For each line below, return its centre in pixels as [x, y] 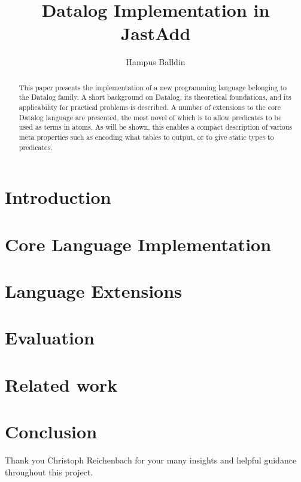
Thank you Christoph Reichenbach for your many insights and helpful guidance [151, 460]
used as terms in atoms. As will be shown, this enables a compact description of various [155, 127]
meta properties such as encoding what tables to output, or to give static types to [146, 137]
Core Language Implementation [138, 244]
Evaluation [50, 338]
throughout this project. [49, 472]
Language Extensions [93, 291]
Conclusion [51, 431]
